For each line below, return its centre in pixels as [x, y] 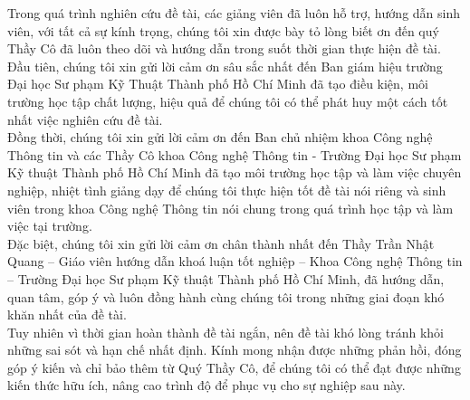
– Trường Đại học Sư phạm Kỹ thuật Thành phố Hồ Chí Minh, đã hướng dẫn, [226, 278]
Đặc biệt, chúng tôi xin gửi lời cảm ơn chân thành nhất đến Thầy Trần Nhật [221, 243]
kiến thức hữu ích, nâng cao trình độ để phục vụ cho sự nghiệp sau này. [206, 385]
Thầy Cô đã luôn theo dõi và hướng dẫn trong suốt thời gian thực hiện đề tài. [224, 48]
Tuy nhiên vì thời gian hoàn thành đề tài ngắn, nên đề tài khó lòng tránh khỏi [225, 332]
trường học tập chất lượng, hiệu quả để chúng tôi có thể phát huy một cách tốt [228, 101]
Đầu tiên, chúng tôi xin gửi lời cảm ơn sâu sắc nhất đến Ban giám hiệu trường [225, 66]
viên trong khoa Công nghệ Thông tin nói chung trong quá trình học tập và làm [230, 208]
